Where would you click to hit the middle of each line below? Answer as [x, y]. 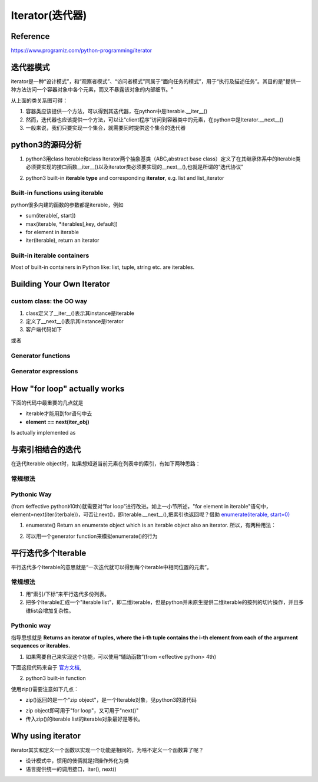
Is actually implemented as [43, 432]
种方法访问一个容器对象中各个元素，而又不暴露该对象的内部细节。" [92, 90]
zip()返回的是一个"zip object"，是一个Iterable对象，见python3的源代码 [111, 700]
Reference [30, 36]
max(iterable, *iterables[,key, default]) [72, 224]
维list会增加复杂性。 [50, 610]
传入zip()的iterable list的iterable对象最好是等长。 [85, 719]
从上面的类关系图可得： [39, 100]
